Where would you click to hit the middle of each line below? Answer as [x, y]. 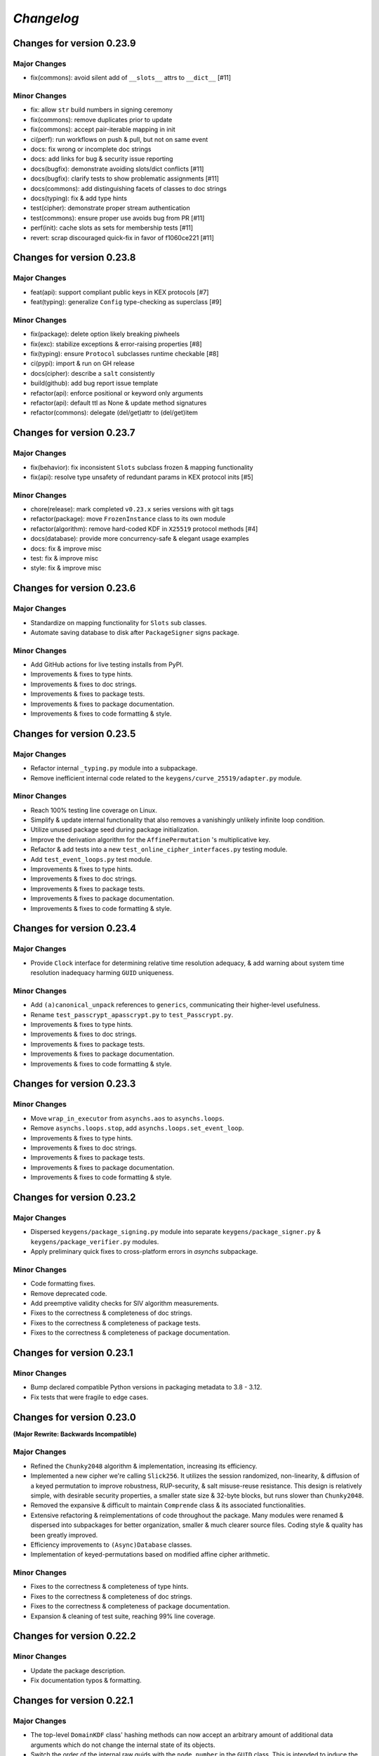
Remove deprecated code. [69, 1293]
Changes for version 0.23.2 [74, 1197]
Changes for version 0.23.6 [74, 588]
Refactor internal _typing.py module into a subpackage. [114, 768]
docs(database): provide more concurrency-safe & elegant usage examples [140, 539]
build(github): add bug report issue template [94, 384]
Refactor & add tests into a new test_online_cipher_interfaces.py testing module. [159, 849]
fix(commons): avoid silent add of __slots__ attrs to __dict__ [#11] [131, 78]
